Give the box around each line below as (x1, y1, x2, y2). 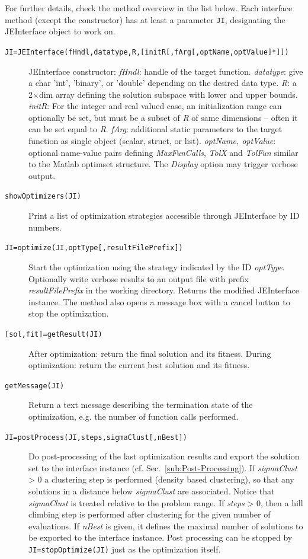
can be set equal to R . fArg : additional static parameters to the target (28, 123, 283, 135)
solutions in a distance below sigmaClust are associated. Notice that (28, 485, 275, 497)
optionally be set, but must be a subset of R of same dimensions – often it (28, 111, 298, 123)
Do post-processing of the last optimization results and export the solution (28, 450, 300, 462)
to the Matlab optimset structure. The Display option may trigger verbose (28, 158, 298, 170)
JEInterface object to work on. (5, 25, 115, 37)
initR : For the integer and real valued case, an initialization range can (28, 100, 282, 112)
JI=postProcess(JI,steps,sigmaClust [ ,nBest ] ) (5, 433, 187, 442)
